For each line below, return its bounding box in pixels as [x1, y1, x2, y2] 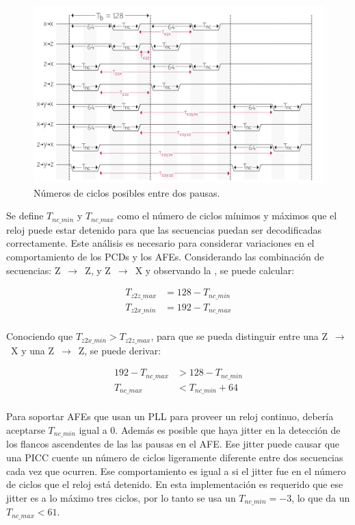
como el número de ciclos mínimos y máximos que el [117, 208, 337, 223]
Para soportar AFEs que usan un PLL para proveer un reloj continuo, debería [6, 409, 334, 424]
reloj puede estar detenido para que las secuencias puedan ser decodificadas [6, 222, 322, 236]
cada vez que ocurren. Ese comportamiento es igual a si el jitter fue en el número [6, 463, 346, 478]
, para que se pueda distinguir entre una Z [150, 329, 328, 343]
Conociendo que [6, 329, 73, 343]
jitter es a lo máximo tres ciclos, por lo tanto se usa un [6, 490, 236, 504]
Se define [6, 208, 44, 223]
